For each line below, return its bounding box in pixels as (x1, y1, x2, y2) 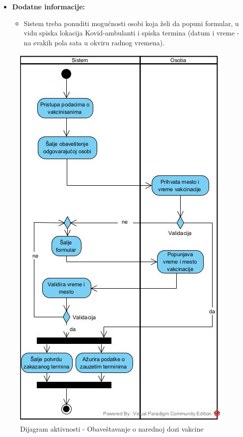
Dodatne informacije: (12, 1, 85, 11)
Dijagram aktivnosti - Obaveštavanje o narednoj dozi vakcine (20, 423, 204, 434)
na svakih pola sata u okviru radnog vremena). (24, 37, 165, 47)
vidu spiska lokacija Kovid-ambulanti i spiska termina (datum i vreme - (24, 28, 240, 38)
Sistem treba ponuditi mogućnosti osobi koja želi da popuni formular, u (24, 18, 239, 28)
